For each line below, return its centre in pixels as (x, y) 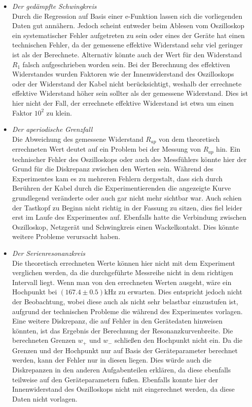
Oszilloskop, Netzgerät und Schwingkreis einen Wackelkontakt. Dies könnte (125, 226)
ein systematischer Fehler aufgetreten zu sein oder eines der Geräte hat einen (128, 35)
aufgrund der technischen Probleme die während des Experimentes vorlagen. (127, 311)
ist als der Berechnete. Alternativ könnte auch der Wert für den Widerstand (127, 54)
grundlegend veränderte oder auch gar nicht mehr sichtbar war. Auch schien (127, 198)
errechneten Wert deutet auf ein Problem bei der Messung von (107, 149)
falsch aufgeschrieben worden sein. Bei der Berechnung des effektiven (126, 64)
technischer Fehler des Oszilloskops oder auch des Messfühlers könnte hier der (129, 159)
